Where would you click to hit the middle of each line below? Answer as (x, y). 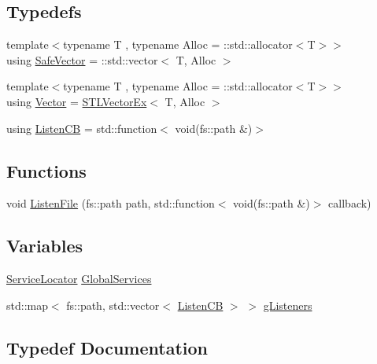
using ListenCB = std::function (82, 128)
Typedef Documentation (107, 347)
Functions (46, 170)
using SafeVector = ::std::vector (82, 59)
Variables (45, 246)
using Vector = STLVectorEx (77, 101)
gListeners (288, 305)
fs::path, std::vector (113, 305)
